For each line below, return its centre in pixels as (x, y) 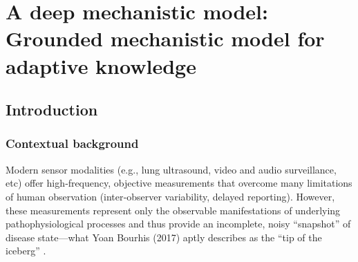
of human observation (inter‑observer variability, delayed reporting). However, (170, 196)
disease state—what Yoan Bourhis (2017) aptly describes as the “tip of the (164, 237)
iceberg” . (26, 251)
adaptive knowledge (101, 65)
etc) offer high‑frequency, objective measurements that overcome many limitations (179, 183)
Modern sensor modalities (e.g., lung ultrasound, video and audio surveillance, (171, 169)
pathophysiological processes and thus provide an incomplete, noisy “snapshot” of (178, 224)
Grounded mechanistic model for (165, 38)
